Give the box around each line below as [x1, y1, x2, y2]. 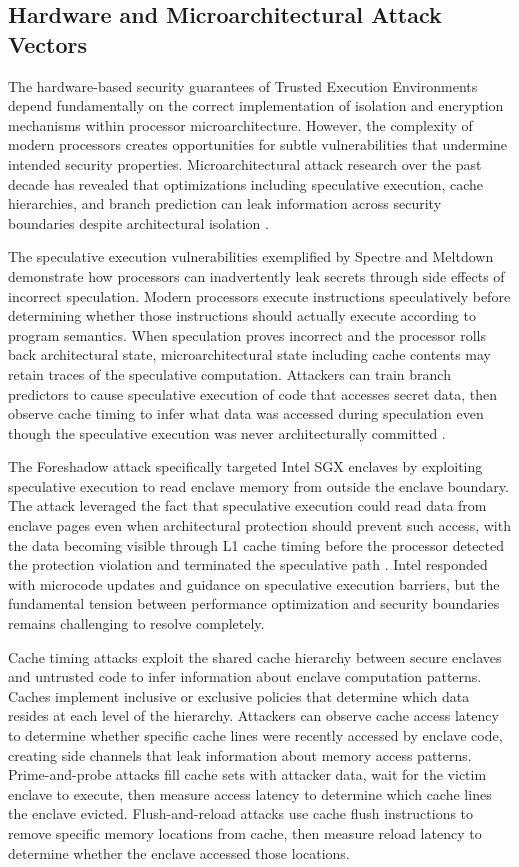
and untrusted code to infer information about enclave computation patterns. [8, 666, 482, 687]
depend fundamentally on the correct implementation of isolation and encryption [8, 95, 504, 116]
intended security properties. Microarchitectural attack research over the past [8, 153, 482, 174]
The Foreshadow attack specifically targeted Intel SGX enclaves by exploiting [8, 456, 483, 477]
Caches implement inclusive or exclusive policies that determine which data [8, 685, 470, 706]
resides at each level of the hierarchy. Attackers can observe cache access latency [8, 705, 499, 726]
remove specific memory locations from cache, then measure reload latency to [8, 822, 482, 843]
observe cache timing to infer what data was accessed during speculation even [8, 403, 484, 424]
